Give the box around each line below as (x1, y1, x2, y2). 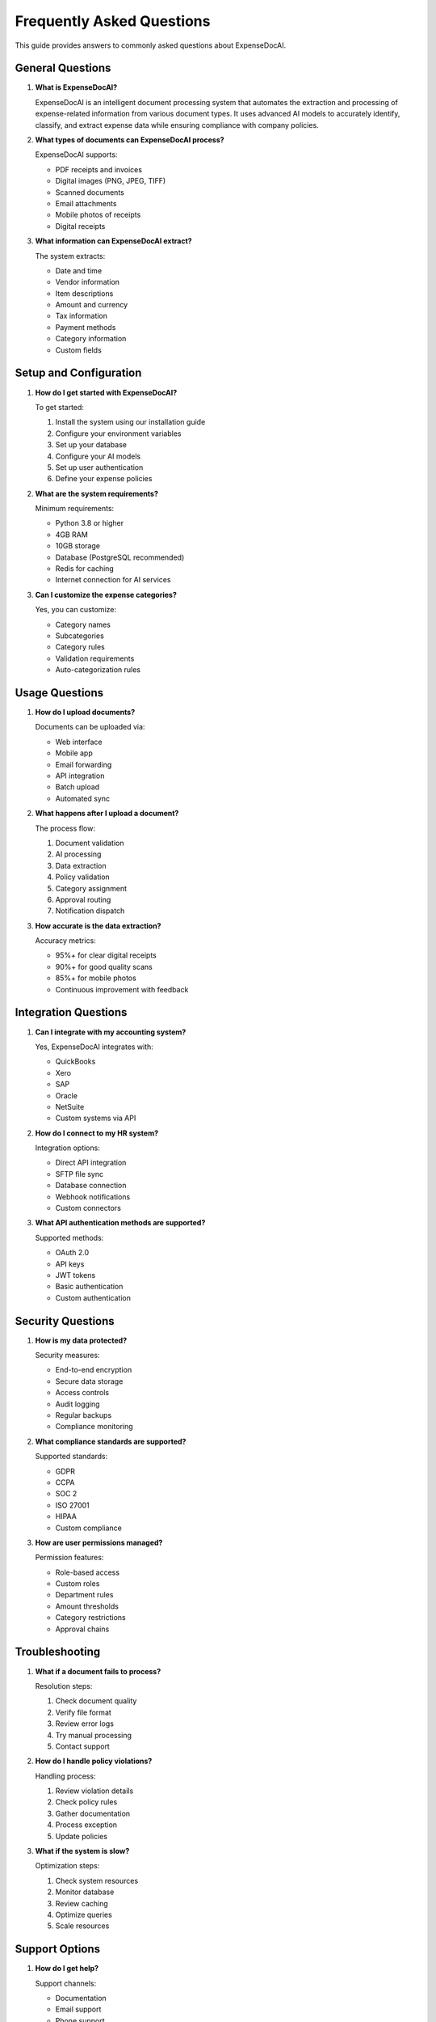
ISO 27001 (55, 1500, 90, 1510)
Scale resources (55, 1921, 110, 1931)
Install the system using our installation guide (55, 417, 206, 427)
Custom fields (55, 345, 103, 355)
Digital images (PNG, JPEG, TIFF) (55, 176, 166, 186)
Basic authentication (55, 1282, 124, 1292)
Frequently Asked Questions (15, 12, 211, 30)
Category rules (55, 642, 105, 652)
